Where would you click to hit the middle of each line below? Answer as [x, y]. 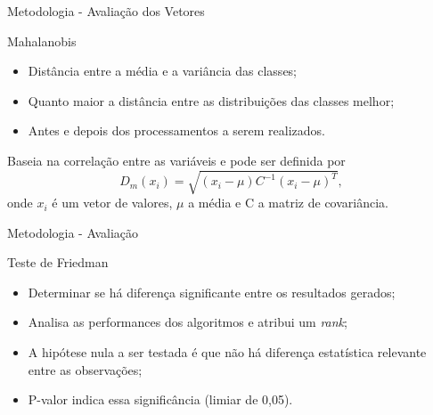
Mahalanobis [42, 41]
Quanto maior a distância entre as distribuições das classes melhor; [211, 100]
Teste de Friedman [58, 262]
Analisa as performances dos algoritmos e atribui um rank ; [188, 322]
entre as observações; [85, 369]
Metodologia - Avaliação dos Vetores [106, 11]
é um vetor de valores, [112, 203]
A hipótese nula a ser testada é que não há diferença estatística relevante [227, 352]
